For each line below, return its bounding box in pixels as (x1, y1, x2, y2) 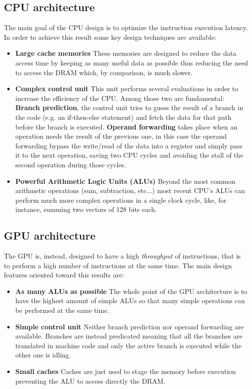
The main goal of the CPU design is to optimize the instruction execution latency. (4, 22, 248, 32)
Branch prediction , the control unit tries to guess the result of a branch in (15, 102, 243, 113)
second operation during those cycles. (15, 159, 126, 169)
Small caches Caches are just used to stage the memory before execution (15, 366, 236, 376)
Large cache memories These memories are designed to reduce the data (15, 48, 236, 58)
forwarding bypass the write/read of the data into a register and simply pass (15, 140, 243, 150)
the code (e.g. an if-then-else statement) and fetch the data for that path (15, 112, 232, 122)
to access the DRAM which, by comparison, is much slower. (15, 67, 193, 77)
